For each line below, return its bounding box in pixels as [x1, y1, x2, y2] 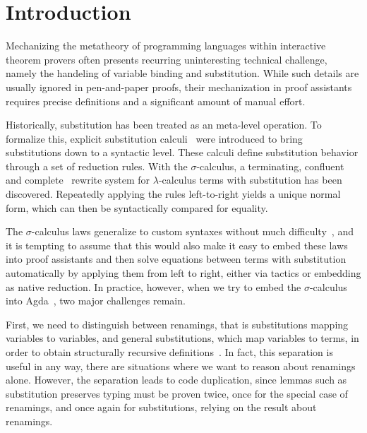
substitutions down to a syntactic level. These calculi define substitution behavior [6, 145, 359, 160]
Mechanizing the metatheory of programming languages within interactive [6, 38, 326, 53]
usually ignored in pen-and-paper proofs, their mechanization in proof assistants [6, 79, 352, 94]
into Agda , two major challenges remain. [6, 293, 186, 308]
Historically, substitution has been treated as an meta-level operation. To [6, 117, 322, 132]
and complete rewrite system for [6, 172, 150, 187]
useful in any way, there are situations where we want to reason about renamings [6, 358, 356, 373]
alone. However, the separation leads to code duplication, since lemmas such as [6, 372, 347, 387]
